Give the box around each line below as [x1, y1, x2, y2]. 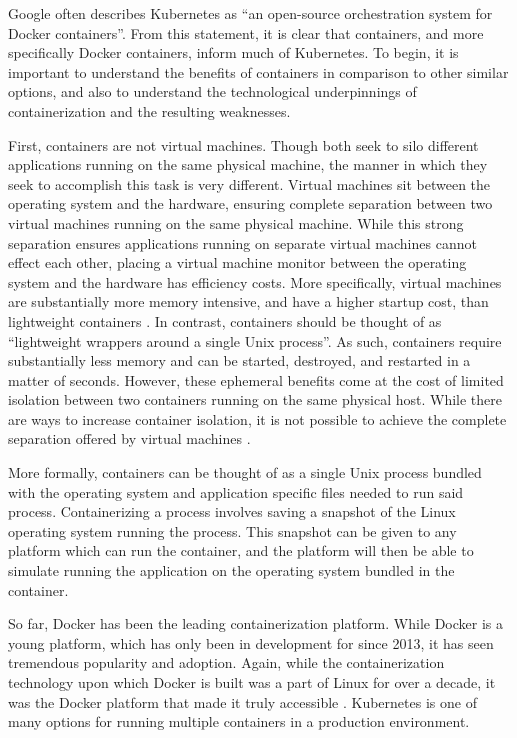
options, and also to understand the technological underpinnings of [8, 81, 417, 102]
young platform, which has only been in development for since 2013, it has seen [8, 632, 494, 653]
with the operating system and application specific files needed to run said [8, 481, 464, 502]
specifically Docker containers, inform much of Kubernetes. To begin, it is [8, 42, 459, 63]
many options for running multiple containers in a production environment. [8, 711, 470, 732]
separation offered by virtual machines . [8, 428, 251, 449]
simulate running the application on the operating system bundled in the [8, 560, 455, 581]
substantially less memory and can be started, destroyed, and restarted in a [8, 350, 471, 371]
